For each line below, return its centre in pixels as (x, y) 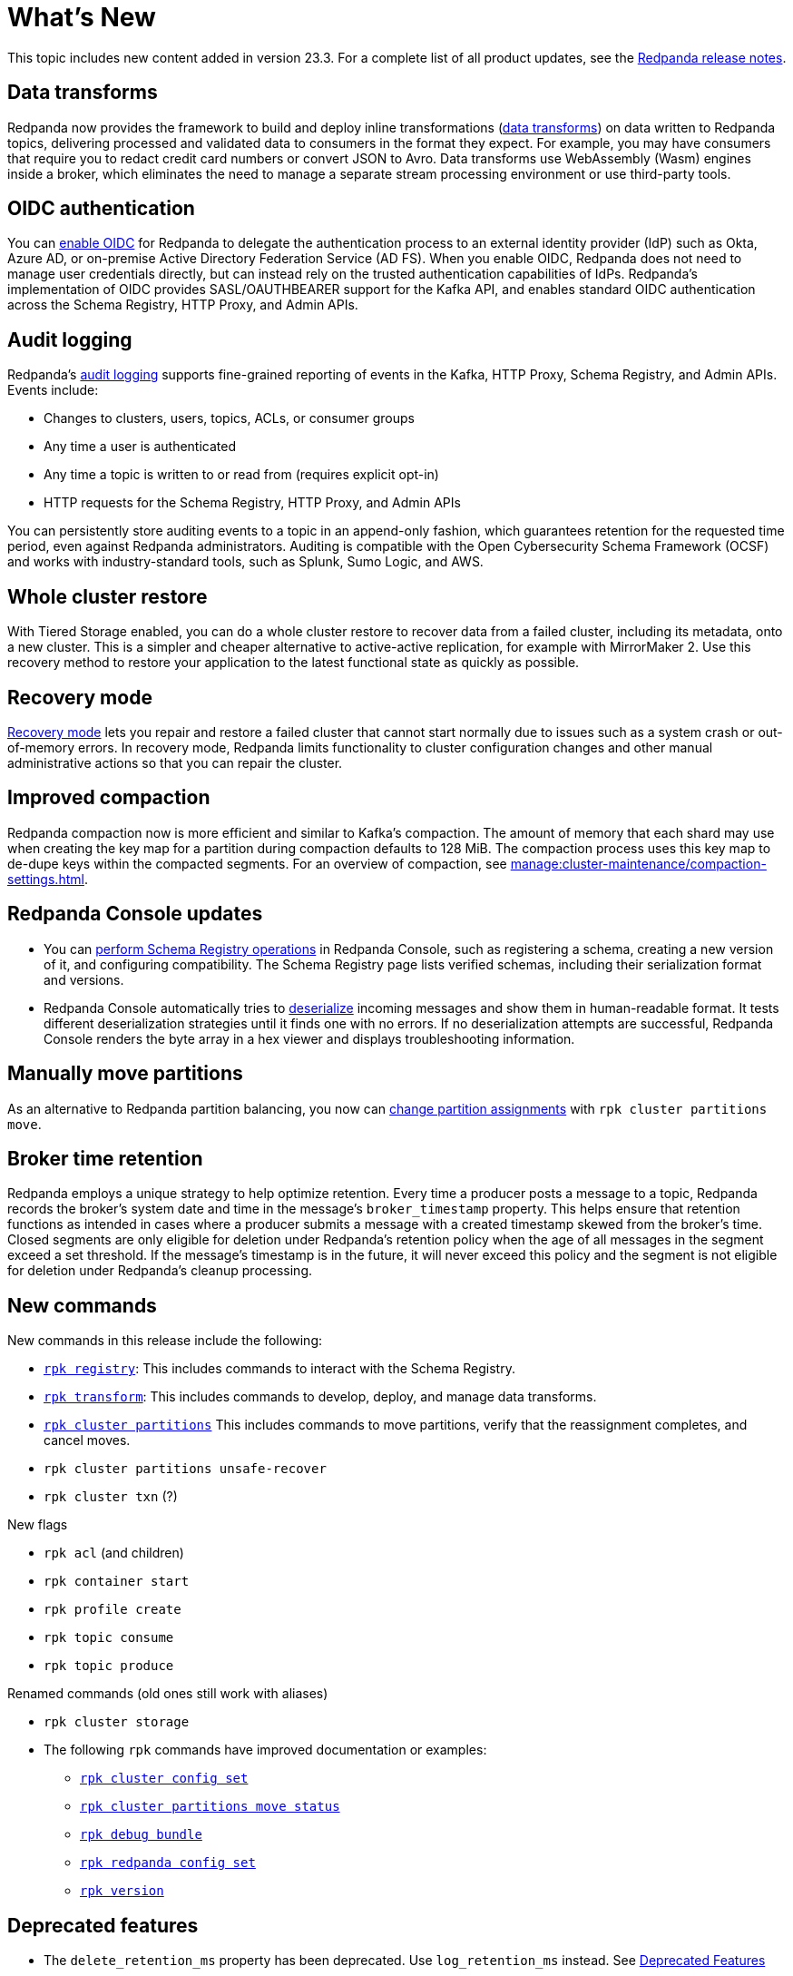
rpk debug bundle (141, 1835)
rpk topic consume (109, 1638)
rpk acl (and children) (114, 1553)
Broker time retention (105, 1158)
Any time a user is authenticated (140, 447)
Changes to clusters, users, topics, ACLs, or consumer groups (229, 418)
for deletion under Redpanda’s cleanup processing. (160, 1271)
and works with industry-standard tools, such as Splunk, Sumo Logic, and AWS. (245, 562)
